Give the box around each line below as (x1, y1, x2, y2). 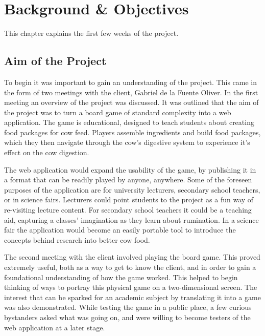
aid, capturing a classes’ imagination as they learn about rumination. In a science (4, 214, 259, 225)
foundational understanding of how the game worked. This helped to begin (4, 271, 238, 282)
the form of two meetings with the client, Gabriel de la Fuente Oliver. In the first (4, 87, 258, 97)
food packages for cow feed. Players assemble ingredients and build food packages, (4, 127, 261, 137)
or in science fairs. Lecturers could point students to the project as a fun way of (4, 194, 254, 205)
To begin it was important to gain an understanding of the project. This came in (4, 76, 257, 87)
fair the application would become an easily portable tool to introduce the (4, 224, 236, 235)
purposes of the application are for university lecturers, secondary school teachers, (4, 184, 260, 195)
